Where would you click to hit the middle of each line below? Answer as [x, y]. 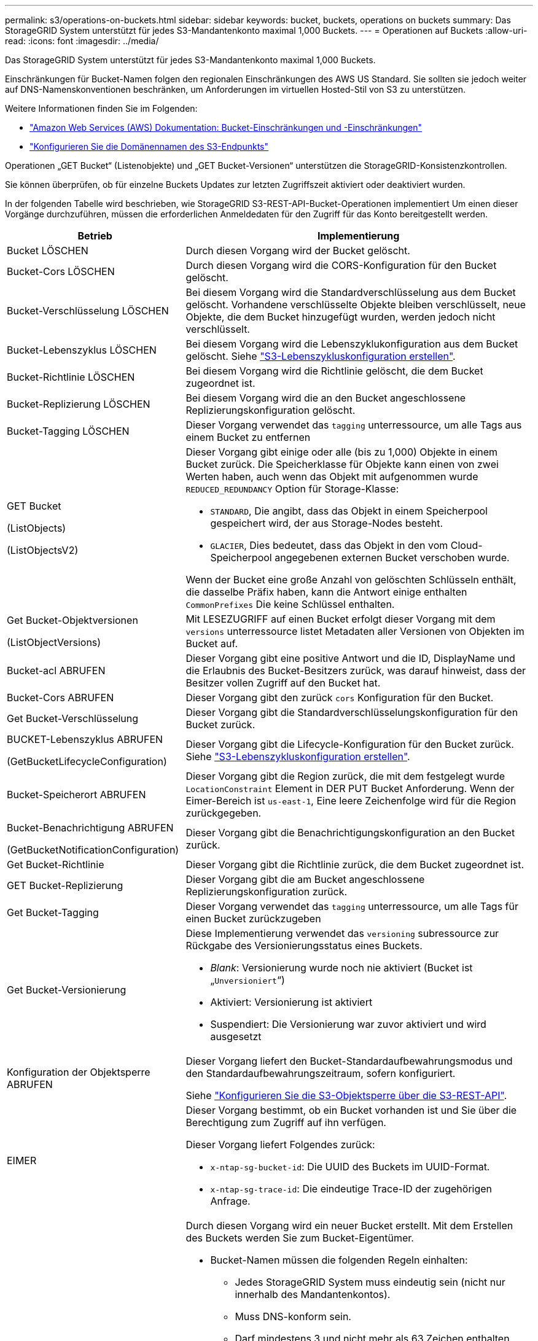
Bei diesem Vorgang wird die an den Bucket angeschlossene [326, 398]
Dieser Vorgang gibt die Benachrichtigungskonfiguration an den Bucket [350, 833]
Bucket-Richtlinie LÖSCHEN [71, 377]
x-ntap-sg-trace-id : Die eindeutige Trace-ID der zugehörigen [351, 1189]
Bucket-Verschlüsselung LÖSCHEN [88, 311]
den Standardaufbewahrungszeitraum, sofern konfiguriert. [321, 1073]
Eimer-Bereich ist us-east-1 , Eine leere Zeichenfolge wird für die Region [351, 801]
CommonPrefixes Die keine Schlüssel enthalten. [290, 604]
